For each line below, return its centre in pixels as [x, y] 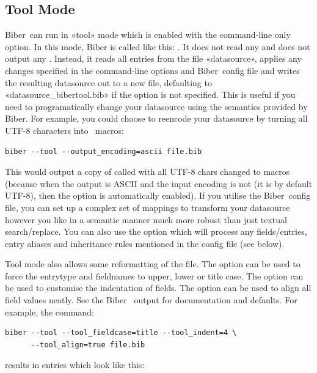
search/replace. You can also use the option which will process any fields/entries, [156, 231]
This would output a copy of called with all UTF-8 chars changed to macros [148, 172]
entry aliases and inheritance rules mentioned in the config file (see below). [145, 243]
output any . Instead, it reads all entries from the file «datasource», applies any [153, 58]
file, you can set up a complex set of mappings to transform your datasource [148, 207]
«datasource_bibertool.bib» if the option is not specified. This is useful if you [150, 94]
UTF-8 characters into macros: [64, 130]
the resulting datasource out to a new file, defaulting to [108, 82]
